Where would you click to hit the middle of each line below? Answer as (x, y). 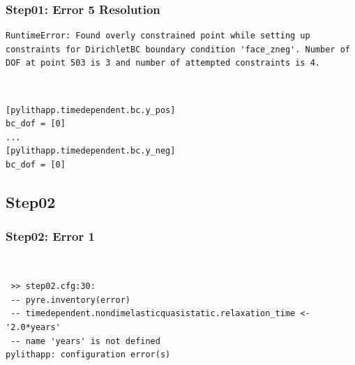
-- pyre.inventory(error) (70, 300)
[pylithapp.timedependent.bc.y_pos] (91, 110)
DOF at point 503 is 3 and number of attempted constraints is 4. (163, 63)
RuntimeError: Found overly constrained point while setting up (158, 36)
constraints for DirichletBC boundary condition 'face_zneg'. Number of (178, 49)
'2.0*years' (33, 327)
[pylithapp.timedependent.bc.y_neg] (91, 151)
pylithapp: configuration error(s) (88, 355)
